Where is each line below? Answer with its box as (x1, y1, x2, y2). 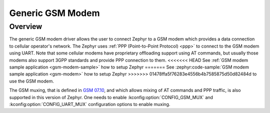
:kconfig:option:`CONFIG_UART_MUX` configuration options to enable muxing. (9, 101, 170, 107)
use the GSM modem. (9, 78, 54, 84)
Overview (9, 22, 42, 31)
